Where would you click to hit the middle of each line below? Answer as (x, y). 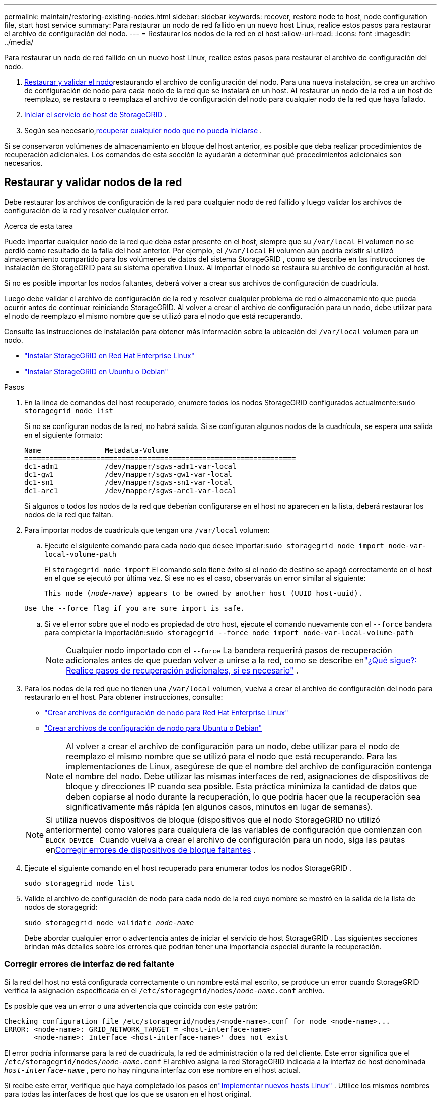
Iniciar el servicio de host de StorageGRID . (95, 115)
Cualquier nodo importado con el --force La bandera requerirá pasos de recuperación (229, 650)
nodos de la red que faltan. (69, 514)
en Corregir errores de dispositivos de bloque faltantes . (151, 850)
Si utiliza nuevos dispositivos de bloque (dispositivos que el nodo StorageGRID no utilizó (213, 819)
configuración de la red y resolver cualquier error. (86, 210)
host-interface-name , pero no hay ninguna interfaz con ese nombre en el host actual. (152, 1070)
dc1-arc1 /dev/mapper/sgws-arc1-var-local (130, 490)
